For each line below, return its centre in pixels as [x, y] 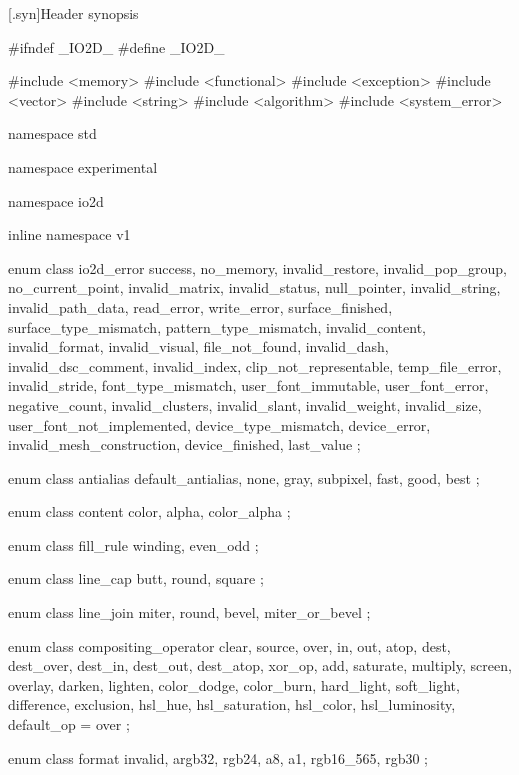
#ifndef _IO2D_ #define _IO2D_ [116, 46]
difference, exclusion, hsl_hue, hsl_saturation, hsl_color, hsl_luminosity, [232, 704]
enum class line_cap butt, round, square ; [136, 578]
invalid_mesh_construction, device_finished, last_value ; [184, 444]
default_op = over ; [69, 724]
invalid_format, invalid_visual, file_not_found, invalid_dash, [198, 346]
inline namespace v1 [69, 234]
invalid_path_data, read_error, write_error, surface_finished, [200, 306]
